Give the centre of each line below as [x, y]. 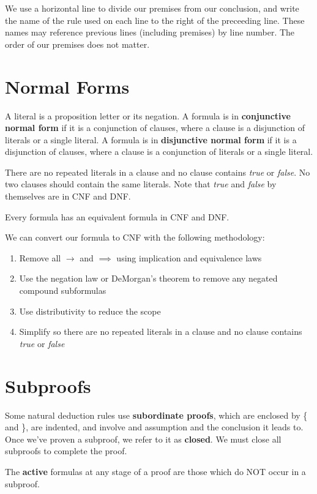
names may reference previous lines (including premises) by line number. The [150, 32]
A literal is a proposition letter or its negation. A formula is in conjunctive [148, 115]
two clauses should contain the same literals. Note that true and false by [141, 184]
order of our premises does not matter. [77, 44]
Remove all [40, 257]
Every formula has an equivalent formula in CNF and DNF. [117, 216]
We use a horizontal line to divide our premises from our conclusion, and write [152, 8]
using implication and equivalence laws [189, 257]
